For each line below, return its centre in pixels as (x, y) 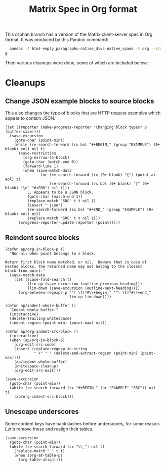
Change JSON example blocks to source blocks (80, 101)
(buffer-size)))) (23, 131)
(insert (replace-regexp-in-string (51, 349)
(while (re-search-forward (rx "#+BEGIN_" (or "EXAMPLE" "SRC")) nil (83, 388)
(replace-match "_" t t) (40, 451)
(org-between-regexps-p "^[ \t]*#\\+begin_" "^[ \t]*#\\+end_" (85, 292)
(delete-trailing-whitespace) (41, 318)
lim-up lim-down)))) (90, 297)
